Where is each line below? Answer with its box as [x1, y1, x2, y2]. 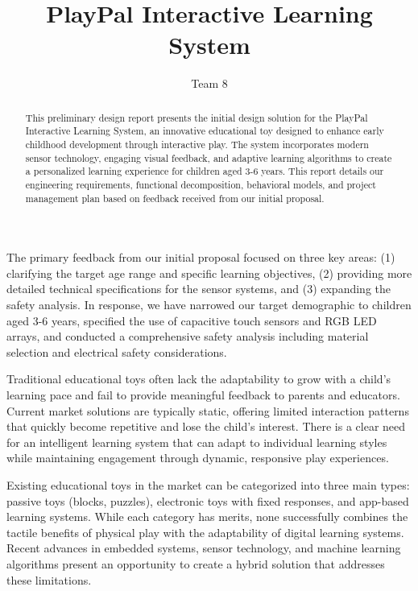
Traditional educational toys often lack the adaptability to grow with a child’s [6, 370, 391, 387]
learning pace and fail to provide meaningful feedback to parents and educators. [6, 386, 400, 403]
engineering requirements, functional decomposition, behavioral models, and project [25, 177, 376, 191]
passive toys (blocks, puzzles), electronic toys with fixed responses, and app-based [6, 492, 409, 509]
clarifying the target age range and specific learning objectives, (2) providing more [6, 264, 412, 281]
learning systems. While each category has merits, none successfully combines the [6, 508, 408, 525]
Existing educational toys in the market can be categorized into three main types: [6, 477, 410, 494]
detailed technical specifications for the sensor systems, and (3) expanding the [6, 280, 391, 297]
